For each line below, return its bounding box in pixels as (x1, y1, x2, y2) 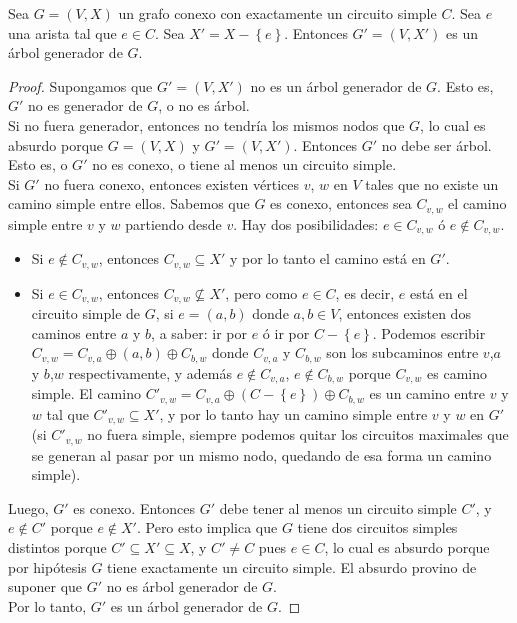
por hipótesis (8, 556, 87, 577)
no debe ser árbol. (381, 134, 492, 155)
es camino (427, 362, 487, 383)
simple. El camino (31, 383, 141, 404)
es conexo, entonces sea (270, 193, 412, 214)
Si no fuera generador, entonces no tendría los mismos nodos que (8, 114, 405, 135)
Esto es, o (8, 154, 68, 175)
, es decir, (335, 282, 395, 303)
